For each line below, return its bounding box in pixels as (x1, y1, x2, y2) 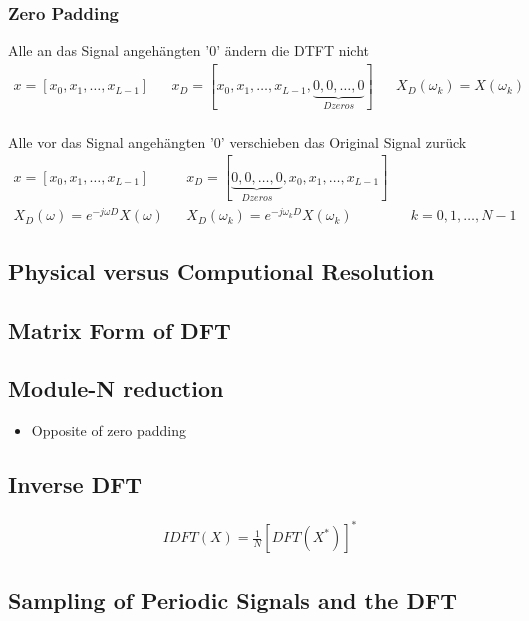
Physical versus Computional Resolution (8, 255, 435, 286)
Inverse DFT (8, 469, 143, 500)
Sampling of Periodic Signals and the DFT (8, 584, 457, 615)
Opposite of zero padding (31, 420, 186, 441)
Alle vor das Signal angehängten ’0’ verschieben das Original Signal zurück (8, 131, 467, 152)
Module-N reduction (8, 373, 224, 404)
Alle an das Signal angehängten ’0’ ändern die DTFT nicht (8, 40, 370, 61)
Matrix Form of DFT (8, 314, 231, 345)
